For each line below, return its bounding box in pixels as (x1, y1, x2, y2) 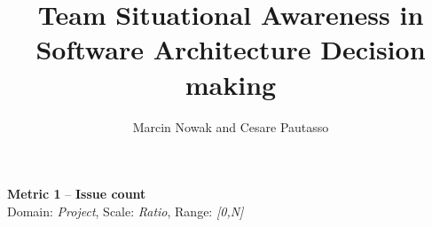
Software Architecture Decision (35, 31, 426, 67)
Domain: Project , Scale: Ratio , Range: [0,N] (7, 201, 244, 220)
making (185, 66, 277, 102)
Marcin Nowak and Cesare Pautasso (132, 117, 329, 136)
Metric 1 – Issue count (7, 184, 146, 203)
